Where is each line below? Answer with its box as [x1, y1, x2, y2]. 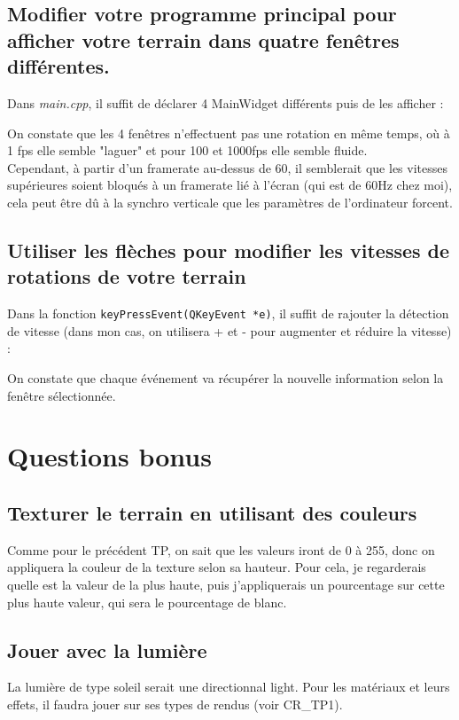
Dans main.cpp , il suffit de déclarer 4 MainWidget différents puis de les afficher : [7, 93, 444, 112]
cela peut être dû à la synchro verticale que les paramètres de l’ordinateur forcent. [7, 192, 453, 211]
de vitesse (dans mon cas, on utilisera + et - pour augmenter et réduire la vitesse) [7, 321, 452, 340]
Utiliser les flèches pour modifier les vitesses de [7, 236, 450, 263]
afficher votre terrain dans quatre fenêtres [7, 26, 400, 53]
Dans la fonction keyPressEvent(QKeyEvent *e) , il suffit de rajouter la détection [7, 304, 449, 323]
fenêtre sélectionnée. [7, 386, 116, 404]
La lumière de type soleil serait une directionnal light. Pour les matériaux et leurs [7, 677, 450, 696]
